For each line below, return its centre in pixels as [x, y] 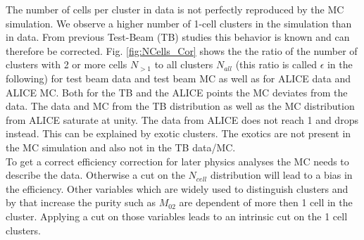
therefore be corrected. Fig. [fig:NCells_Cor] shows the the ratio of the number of [182, 50]
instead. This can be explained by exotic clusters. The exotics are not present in [178, 133]
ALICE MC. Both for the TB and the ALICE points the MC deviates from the [177, 92]
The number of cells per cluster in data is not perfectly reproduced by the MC [175, 9]
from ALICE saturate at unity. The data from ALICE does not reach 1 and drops [182, 119]
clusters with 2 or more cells [67, 64]
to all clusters [184, 64]
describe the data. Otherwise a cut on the [95, 175]
